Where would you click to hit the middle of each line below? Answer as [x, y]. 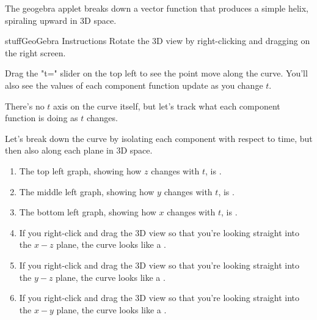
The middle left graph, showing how [87, 191]
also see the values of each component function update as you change [134, 85]
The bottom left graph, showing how [88, 212]
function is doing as [42, 118]
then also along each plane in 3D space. [79, 150]
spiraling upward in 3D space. [61, 20]
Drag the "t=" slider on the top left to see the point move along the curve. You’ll [156, 73]
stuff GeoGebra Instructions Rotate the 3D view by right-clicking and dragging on [158, 41]
